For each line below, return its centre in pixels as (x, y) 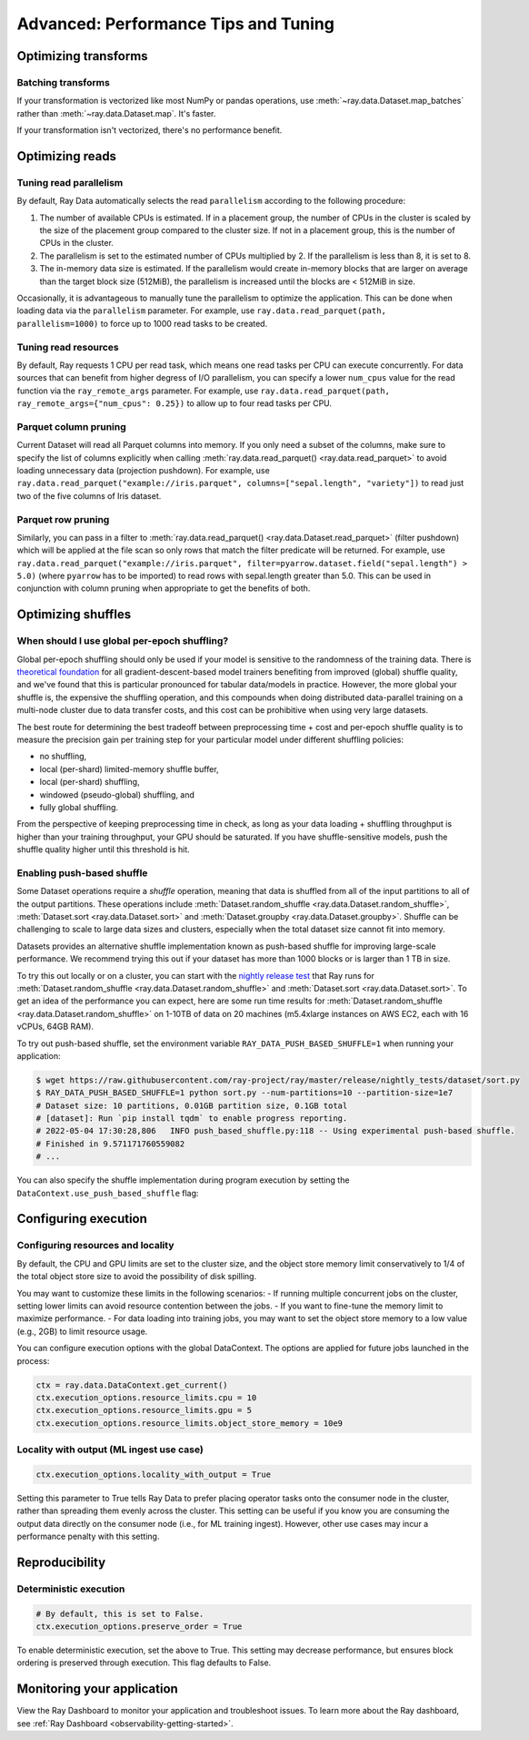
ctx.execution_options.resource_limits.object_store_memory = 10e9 (190, 1423)
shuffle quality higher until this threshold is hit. (103, 850)
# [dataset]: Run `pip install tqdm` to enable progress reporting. (192, 1119)
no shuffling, (63, 757)
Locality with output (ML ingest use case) (110, 1450)
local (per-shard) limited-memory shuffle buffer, (129, 768)
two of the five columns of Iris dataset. (89, 495)
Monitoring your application (98, 1689)
